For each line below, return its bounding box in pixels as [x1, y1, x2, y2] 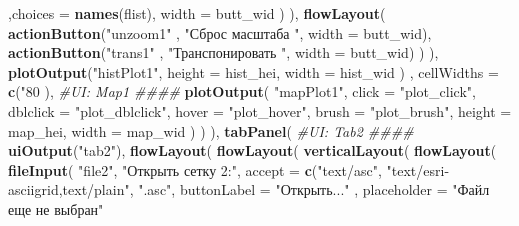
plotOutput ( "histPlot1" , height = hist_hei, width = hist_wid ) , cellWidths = [8, 61, 499, 82]
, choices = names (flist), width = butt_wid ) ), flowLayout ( [8, 3, 386, 23]
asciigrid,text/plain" [8, 179, 130, 200]
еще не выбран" [8, 198, 104, 219]
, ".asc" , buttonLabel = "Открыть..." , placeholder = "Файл [129, 179, 490, 200]
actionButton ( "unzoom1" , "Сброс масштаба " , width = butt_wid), [8, 22, 432, 43]
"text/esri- [386, 159, 450, 180]
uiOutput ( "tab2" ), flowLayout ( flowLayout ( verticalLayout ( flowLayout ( [8, 140, 497, 161]
